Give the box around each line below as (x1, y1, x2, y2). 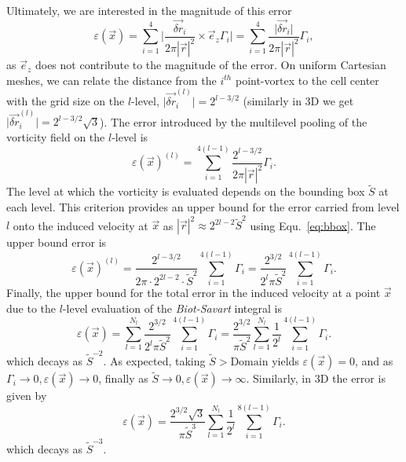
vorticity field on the (6, 128, 105, 145)
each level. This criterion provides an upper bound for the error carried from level (6, 199, 400, 215)
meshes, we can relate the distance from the (6, 71, 217, 88)
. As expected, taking (103, 353, 206, 369)
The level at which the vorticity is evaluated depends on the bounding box (6, 183, 365, 200)
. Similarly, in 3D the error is (246, 370, 386, 387)
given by (6, 387, 47, 404)
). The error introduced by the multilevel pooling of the (100, 113, 368, 130)
